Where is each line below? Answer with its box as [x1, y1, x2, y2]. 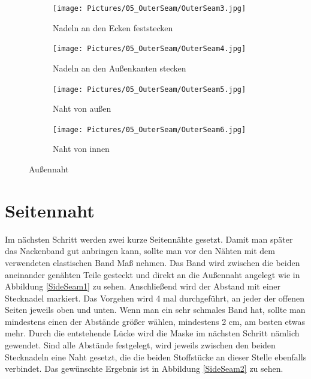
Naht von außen [53, 102, 111, 115]
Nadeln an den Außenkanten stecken [53, 61, 186, 74]
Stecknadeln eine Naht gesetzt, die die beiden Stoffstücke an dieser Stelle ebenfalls [5, 350, 307, 363]
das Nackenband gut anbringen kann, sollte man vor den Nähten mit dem [5, 244, 275, 257]
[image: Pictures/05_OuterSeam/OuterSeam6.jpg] [53, 125, 246, 134]
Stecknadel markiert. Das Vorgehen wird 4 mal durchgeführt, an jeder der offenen [5, 291, 304, 304]
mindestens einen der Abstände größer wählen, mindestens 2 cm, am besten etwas [5, 315, 306, 327]
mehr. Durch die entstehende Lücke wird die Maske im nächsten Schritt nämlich [5, 327, 300, 339]
